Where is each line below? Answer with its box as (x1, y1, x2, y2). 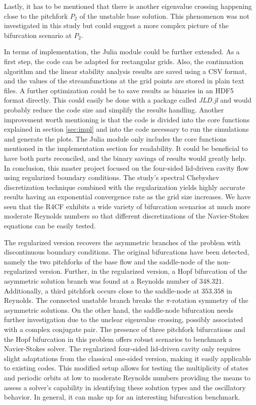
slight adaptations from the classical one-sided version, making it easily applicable (4, 353, 251, 363)
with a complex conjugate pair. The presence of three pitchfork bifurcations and (4, 324, 245, 334)
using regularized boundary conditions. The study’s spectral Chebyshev (4, 172, 220, 183)
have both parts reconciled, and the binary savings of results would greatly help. (4, 152, 247, 163)
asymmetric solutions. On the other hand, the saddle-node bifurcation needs (4, 304, 234, 315)
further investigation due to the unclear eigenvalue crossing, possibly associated (4, 314, 243, 325)
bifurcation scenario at (4, 30, 72, 40)
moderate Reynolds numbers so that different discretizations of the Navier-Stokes (4, 211, 249, 221)
